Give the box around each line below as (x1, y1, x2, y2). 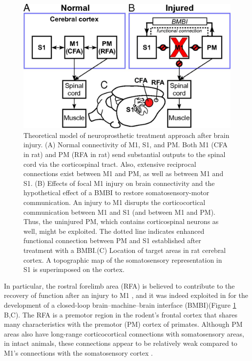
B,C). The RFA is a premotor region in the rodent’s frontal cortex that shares (4, 309, 237, 319)
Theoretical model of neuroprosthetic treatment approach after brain (23, 130, 230, 140)
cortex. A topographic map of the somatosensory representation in (23, 254, 222, 265)
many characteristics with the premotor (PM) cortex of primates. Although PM (4, 319, 243, 329)
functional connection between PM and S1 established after (23, 235, 201, 246)
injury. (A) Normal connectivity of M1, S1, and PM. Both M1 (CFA (23, 139, 228, 150)
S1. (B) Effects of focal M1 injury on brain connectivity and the (23, 178, 215, 188)
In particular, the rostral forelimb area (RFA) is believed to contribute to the (4, 280, 235, 291)
